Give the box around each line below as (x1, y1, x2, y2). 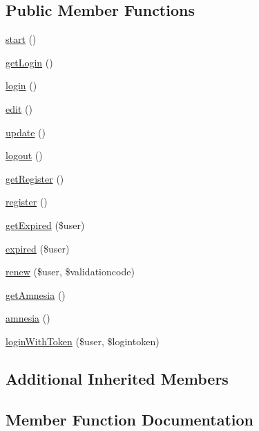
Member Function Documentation (6, 408, 254, 430)
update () (6, 125, 46, 139)
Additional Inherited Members (6, 367, 229, 389)
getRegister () (6, 171, 64, 185)
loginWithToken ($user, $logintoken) (6, 333, 160, 348)
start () (6, 32, 37, 46)
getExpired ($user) (6, 217, 85, 232)
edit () (6, 101, 32, 116)
